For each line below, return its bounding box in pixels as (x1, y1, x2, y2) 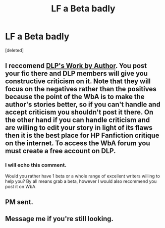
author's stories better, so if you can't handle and (5, 100, 161, 109)
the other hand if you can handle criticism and (5, 116, 150, 124)
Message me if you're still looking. (5, 215, 114, 223)
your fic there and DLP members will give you (5, 69, 148, 78)
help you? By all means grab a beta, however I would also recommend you (5, 178, 157, 184)
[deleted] (5, 47, 24, 53)
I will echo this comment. (5, 162, 67, 169)
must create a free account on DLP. (5, 147, 116, 155)
